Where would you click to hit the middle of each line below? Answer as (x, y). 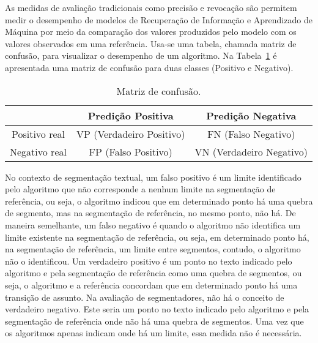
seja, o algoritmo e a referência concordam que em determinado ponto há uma (151, 285)
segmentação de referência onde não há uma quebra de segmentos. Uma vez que (154, 321)
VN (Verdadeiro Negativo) (251, 151)
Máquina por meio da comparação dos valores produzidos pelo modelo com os (151, 32)
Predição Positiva (131, 115)
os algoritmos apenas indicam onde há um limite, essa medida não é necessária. (153, 333)
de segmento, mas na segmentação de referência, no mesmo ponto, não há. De (150, 213)
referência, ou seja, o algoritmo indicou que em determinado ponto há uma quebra (159, 201)
